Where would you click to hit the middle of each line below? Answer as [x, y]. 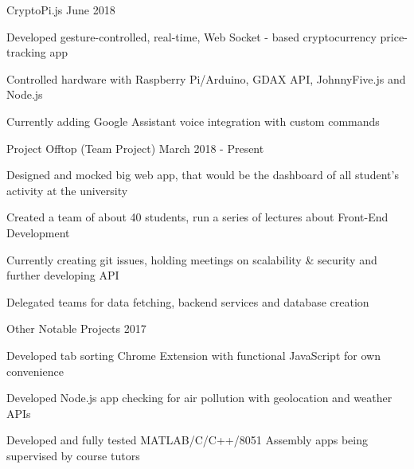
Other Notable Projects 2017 [76, 328]
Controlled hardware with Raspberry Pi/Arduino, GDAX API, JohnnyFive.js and [206, 78]
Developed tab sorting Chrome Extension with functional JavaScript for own [193, 355]
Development [38, 232]
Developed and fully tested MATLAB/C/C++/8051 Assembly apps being [187, 440]
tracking [26, 52]
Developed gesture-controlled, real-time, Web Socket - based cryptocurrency [191, 36]
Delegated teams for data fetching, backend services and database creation [188, 301]
